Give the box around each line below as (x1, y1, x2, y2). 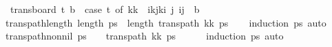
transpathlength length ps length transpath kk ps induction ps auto (5, 15, 326, 29)
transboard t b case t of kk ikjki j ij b (10, 2, 200, 16)
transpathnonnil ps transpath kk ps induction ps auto (5, 29, 284, 43)
